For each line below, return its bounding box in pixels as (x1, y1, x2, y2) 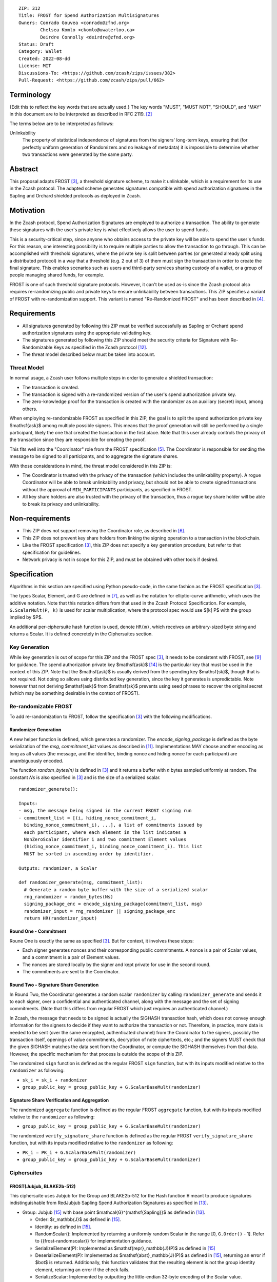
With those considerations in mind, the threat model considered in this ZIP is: (9, 463, 172, 469)
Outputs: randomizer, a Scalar (18, 865, 97, 871)
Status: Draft (18, 41, 54, 47)
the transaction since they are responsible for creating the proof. (9, 436, 146, 443)
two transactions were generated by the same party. (22, 151, 133, 157)
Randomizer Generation (9, 727, 62, 733)
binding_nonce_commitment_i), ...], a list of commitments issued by (24, 822, 203, 828)
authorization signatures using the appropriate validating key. (22, 330, 152, 336)
